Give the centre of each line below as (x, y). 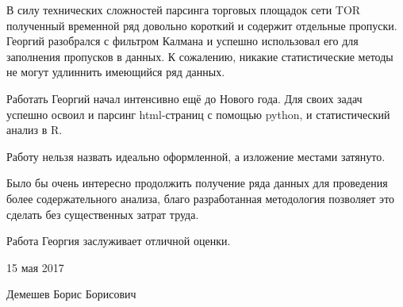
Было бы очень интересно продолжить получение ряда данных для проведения (197, 183)
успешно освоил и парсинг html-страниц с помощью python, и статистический (198, 114)
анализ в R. (35, 130)
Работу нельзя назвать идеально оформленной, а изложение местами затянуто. (196, 156)
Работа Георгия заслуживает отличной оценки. (119, 241)
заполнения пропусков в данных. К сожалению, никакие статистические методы (200, 56)
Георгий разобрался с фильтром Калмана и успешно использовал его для (182, 41)
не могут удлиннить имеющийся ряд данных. (116, 72)
